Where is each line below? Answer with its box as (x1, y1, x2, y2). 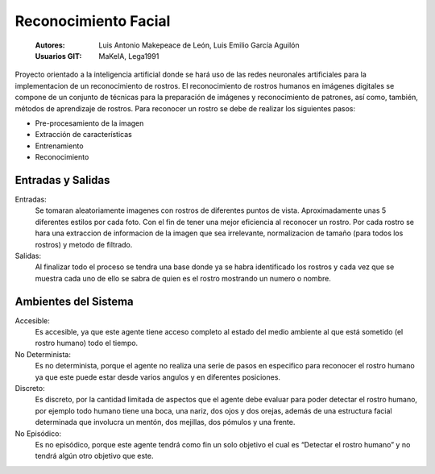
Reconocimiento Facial (14, 12, 171, 30)
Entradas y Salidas (14, 173, 110, 187)
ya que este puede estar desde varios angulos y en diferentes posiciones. (35, 372, 281, 382)
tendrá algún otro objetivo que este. (35, 451, 154, 461)
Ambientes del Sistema (14, 294, 135, 308)
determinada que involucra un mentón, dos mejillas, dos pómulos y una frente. (35, 418, 296, 427)
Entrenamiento (35, 141, 84, 151)
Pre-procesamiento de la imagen (35, 118, 144, 128)
